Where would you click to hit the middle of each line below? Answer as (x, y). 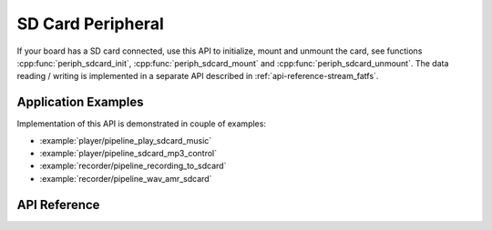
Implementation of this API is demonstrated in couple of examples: (141, 124)
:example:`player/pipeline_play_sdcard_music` (126, 140)
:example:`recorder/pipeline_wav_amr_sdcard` (126, 178)
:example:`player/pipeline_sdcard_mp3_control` (128, 154)
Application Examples (81, 102)
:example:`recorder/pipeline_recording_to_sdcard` (133, 166)
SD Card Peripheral (90, 24)
